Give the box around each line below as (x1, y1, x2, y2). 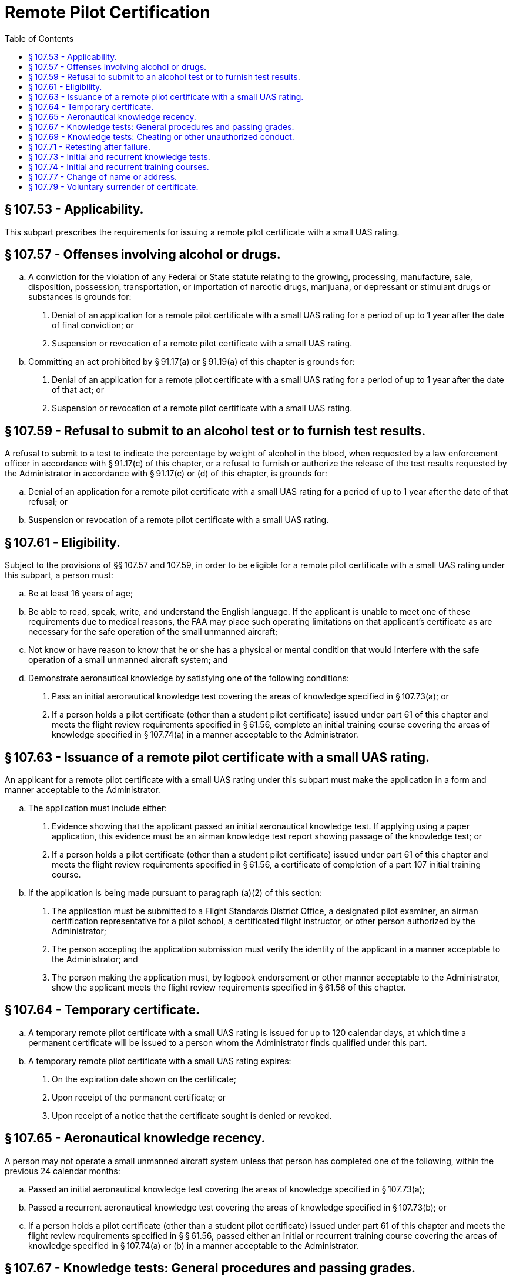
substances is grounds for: (28, 292, 132, 302)
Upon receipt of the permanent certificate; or (52, 1092, 226, 1102)
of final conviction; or (52, 320, 134, 331)
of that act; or (52, 385, 105, 395)
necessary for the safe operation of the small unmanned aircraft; (28, 626, 278, 637)
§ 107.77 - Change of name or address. (28, 171, 177, 182)
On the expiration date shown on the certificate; (52, 1074, 237, 1084)
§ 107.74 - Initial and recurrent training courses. (28, 161, 209, 172)
